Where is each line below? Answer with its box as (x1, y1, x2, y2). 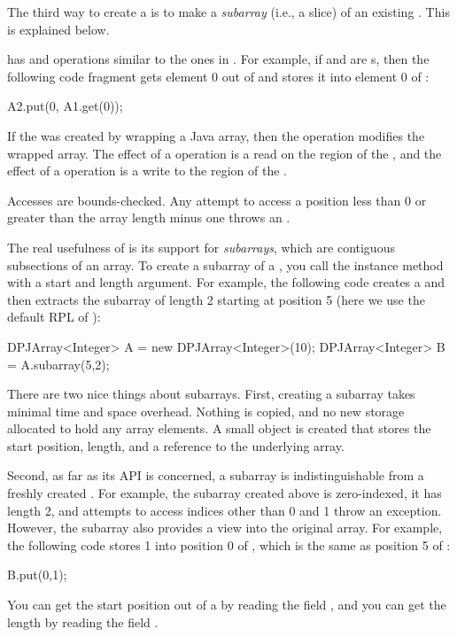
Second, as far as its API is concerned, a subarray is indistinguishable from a (7, 466, 424, 485)
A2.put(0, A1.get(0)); (7, 97, 123, 115)
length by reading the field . (7, 612, 159, 631)
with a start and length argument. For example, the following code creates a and (7, 273, 445, 291)
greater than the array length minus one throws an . (7, 208, 290, 227)
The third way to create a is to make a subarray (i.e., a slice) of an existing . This (7, 3, 450, 20)
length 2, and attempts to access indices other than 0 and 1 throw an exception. (7, 501, 442, 519)
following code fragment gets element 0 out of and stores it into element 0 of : (7, 66, 430, 85)
